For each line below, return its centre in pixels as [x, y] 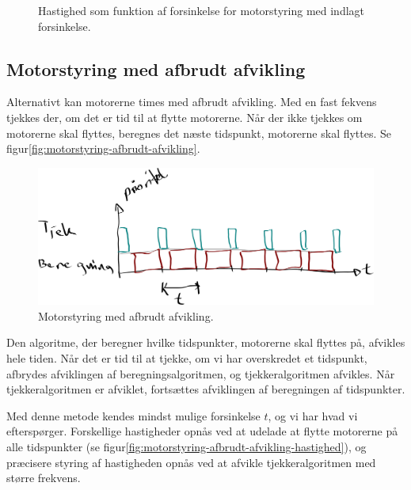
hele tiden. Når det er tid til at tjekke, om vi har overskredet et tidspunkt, [187, 358]
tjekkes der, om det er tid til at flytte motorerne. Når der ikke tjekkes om [185, 117]
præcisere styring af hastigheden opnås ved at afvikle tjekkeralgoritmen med [191, 462]
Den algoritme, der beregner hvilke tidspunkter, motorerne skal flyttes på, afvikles [206, 342]
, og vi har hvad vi [313, 415]
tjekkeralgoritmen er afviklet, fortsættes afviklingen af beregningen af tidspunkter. [206, 389]
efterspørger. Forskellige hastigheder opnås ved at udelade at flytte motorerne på [202, 431]
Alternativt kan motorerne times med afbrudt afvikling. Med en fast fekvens [192, 102]
